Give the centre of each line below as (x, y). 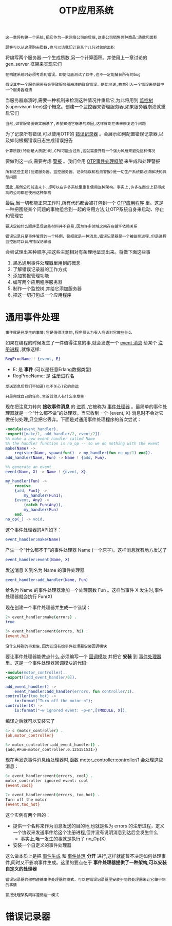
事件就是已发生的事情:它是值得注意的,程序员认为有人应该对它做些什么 (69, 333)
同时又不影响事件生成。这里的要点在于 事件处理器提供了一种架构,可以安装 (89, 862)
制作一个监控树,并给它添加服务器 (47, 288)
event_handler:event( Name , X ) (38, 560)
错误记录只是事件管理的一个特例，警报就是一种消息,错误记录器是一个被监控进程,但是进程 (86, 237)
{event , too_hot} (23, 804)
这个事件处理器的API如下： (34, 530)
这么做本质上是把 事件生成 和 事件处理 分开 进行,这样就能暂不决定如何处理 (83, 856)
